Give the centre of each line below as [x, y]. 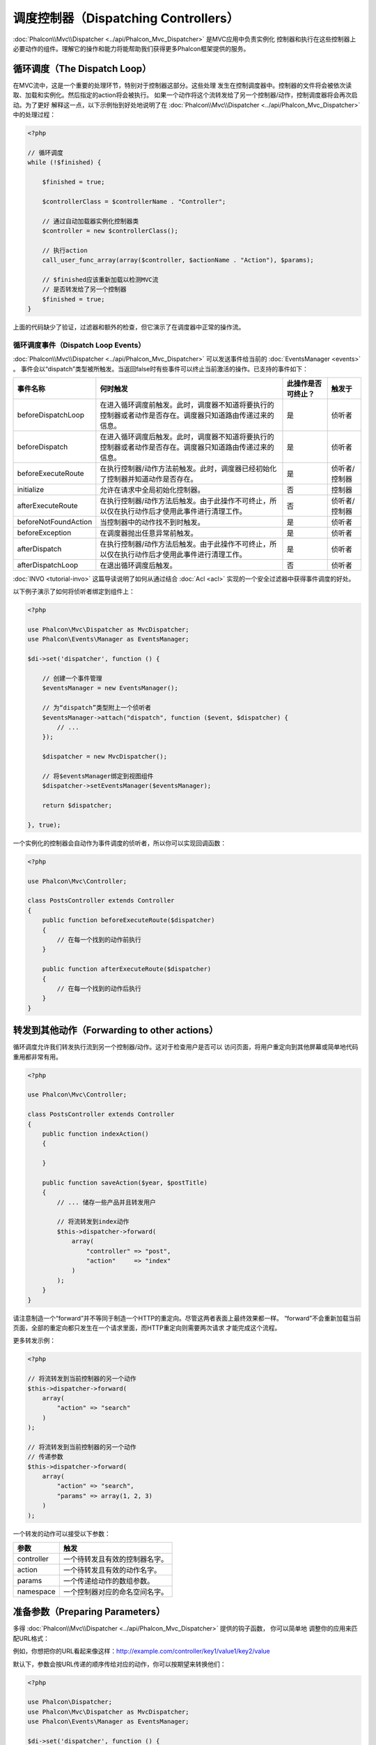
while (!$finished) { [64, 163]
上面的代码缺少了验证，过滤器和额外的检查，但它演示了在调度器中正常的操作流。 [129, 327]
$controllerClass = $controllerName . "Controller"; [134, 201]
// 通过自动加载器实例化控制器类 [91, 221]
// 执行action [65, 250]
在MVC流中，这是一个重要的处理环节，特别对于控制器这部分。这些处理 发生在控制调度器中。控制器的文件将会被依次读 [182, 85]
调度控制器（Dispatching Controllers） [126, 18]
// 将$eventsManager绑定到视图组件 [98, 776]
